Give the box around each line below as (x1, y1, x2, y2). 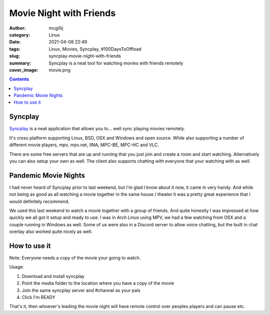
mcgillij (48, 25, 63, 31)
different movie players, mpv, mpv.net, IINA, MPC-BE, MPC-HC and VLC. (9, 142, 159, 148)
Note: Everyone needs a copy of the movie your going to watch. (9, 255, 141, 261)
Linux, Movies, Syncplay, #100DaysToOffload (48, 46, 142, 52)
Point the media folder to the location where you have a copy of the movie (21, 280, 174, 286)
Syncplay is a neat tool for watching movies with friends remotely (48, 60, 183, 66)
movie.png (48, 67, 71, 73)
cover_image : (9, 67, 38, 73)
